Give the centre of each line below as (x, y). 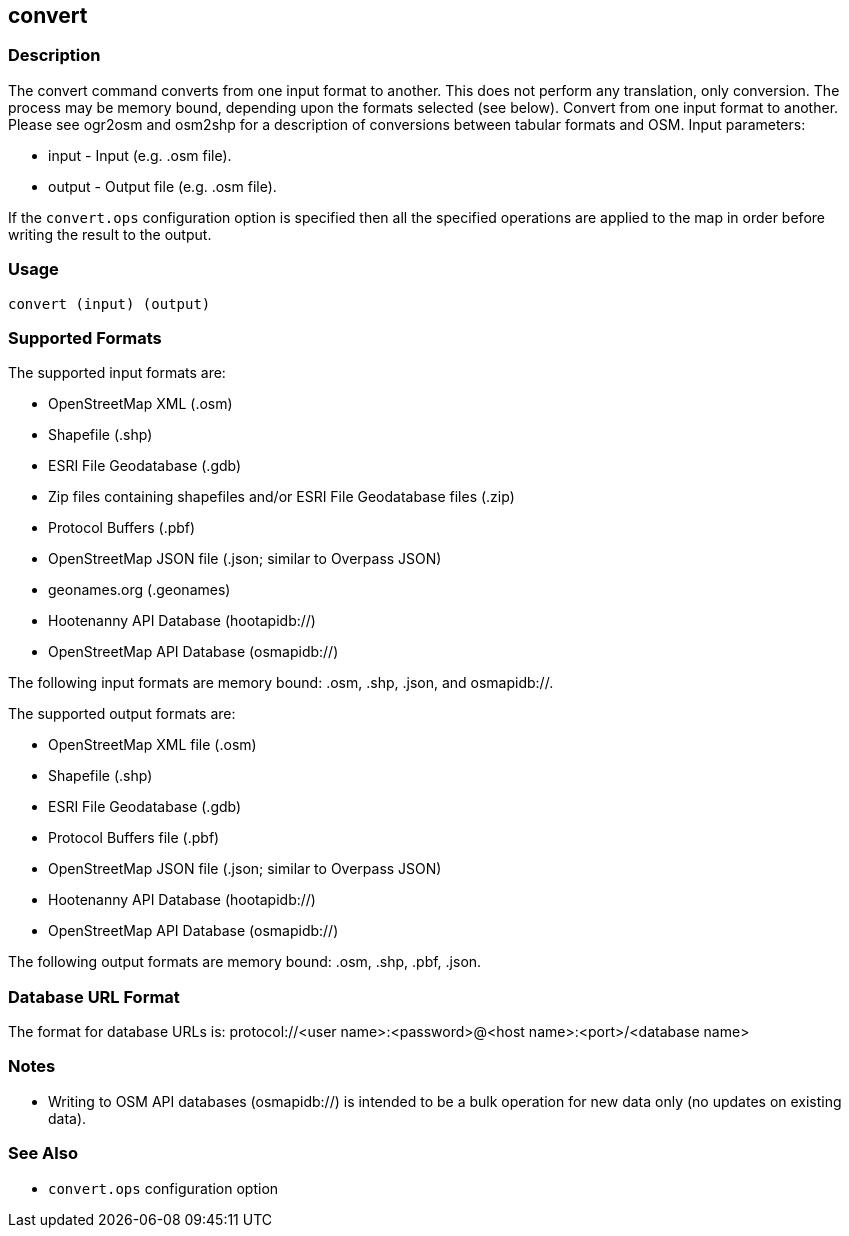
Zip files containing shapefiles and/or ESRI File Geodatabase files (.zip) (281, 497)
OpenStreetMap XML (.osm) (140, 404)
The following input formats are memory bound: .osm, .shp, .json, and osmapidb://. (281, 683)
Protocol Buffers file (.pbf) (134, 838)
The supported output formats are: (122, 714)
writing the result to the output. (110, 234)
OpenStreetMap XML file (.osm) (152, 745)
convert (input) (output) (109, 303)
